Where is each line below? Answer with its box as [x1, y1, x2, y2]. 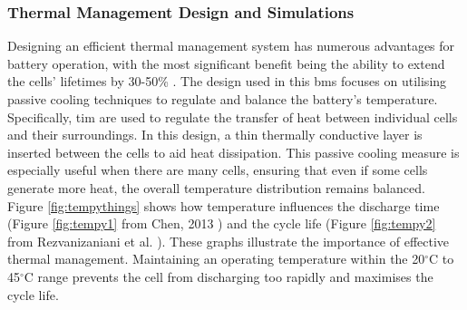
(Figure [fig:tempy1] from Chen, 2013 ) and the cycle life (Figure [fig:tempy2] [7, 214, 436, 233]
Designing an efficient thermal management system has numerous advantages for [7, 36, 455, 55]
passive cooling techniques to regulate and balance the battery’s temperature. [7, 90, 438, 108]
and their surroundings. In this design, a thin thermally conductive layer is [7, 125, 423, 144]
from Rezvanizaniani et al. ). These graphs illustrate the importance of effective [7, 231, 450, 250]
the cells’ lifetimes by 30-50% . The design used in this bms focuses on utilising [7, 72, 447, 91]
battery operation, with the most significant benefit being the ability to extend [7, 53, 445, 73]
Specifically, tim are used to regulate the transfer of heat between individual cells [7, 107, 458, 126]
